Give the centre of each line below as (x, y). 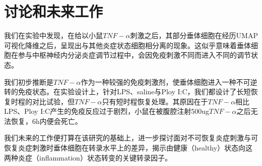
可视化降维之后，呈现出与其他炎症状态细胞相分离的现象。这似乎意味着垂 (124, 45)
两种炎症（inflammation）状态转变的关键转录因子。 (88, 157)
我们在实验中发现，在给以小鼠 (53, 35)
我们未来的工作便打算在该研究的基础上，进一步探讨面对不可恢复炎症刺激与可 (131, 138)
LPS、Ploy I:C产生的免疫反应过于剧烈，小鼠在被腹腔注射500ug (107, 111)
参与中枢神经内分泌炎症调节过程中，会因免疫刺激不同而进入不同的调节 (134, 55)
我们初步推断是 (29, 81)
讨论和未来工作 (54, 11)
